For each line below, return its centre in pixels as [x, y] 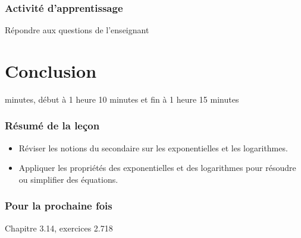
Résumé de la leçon [52, 126]
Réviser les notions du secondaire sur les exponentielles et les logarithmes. [153, 147]
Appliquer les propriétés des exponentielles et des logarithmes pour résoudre [157, 168]
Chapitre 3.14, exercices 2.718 [59, 228]
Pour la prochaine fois [59, 206]
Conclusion [51, 71]
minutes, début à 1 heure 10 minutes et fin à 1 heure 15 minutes [122, 99]
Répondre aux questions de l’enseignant [77, 30]
